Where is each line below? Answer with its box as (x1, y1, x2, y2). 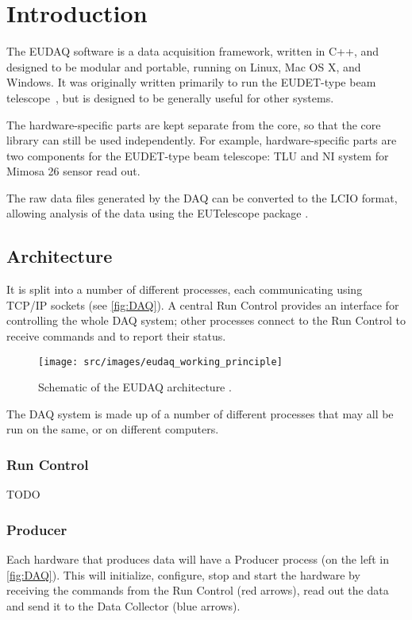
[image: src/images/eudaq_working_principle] (38, 356, 283, 368)
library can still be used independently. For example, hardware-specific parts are (6, 132, 397, 148)
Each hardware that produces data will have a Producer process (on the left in (6, 551, 389, 568)
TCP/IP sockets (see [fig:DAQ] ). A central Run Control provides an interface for (6, 296, 399, 313)
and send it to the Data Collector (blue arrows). (6, 597, 241, 614)
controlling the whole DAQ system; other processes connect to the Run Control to (6, 312, 406, 329)
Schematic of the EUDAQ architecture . (38, 379, 232, 395)
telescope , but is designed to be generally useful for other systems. (6, 89, 334, 106)
